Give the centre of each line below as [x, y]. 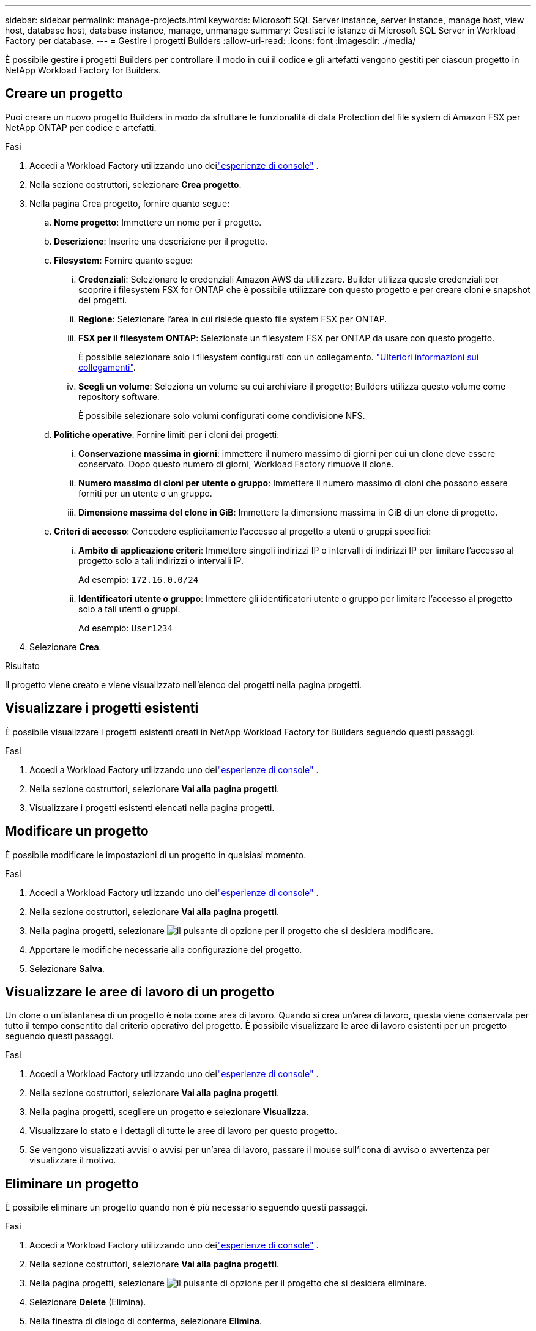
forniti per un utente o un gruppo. [145, 493]
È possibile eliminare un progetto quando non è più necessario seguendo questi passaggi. [186, 1207]
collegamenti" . [107, 367]
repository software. [119, 396]
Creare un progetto [64, 94]
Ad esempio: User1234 [125, 628]
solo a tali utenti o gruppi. [129, 609]
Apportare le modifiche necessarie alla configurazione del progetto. [166, 949]
